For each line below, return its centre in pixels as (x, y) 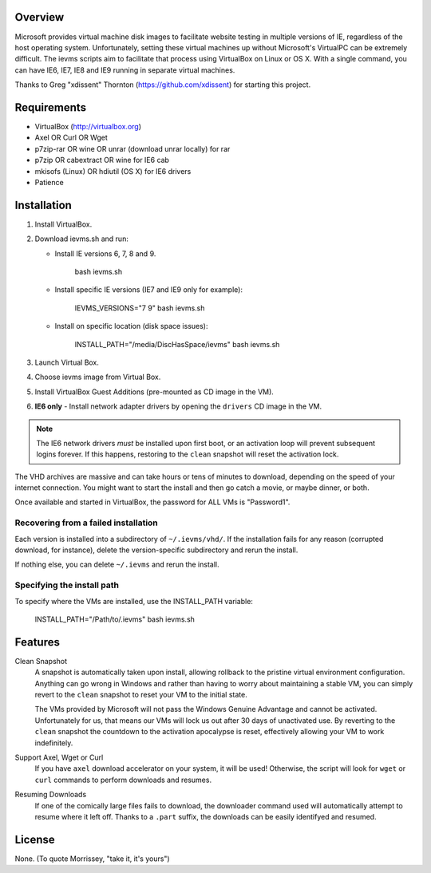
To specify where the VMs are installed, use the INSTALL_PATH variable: (134, 601)
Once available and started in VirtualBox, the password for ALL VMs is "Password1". (152, 502)
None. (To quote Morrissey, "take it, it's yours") (93, 859)
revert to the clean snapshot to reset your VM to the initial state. (141, 695)
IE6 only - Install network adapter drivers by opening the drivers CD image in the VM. (178, 406)
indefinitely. (54, 743)
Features (37, 642)
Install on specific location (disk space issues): (131, 326)
